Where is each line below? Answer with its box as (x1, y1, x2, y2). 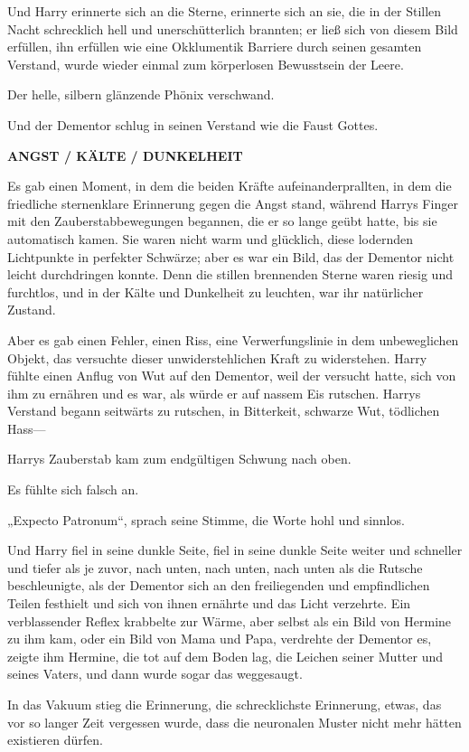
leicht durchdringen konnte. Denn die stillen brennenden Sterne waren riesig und (7, 265, 453, 284)
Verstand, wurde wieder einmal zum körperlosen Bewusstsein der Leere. (7, 54, 404, 73)
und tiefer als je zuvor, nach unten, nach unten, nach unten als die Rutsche (7, 558, 423, 577)
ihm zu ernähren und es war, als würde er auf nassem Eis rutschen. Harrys (7, 383, 421, 402)
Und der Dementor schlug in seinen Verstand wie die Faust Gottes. (7, 115, 379, 134)
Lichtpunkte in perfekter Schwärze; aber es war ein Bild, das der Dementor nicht (7, 247, 455, 266)
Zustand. (7, 300, 56, 319)
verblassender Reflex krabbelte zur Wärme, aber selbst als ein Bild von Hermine (7, 611, 452, 630)
